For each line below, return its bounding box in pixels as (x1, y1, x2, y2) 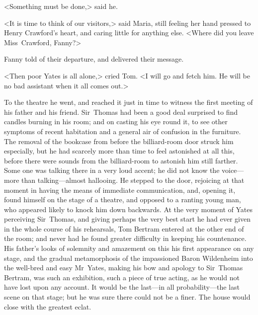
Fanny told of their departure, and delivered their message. (4, 54, 184, 64)
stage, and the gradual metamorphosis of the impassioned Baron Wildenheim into (4, 252, 253, 263)
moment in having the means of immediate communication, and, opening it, (4, 184, 236, 195)
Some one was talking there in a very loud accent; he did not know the (4, 165, 220, 175)
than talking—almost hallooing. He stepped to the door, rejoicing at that (21, 174, 245, 185)
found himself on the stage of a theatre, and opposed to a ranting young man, (4, 194, 241, 205)
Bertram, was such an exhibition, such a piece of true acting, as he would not (4, 272, 240, 282)
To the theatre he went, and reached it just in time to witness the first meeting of (4, 97, 253, 107)
